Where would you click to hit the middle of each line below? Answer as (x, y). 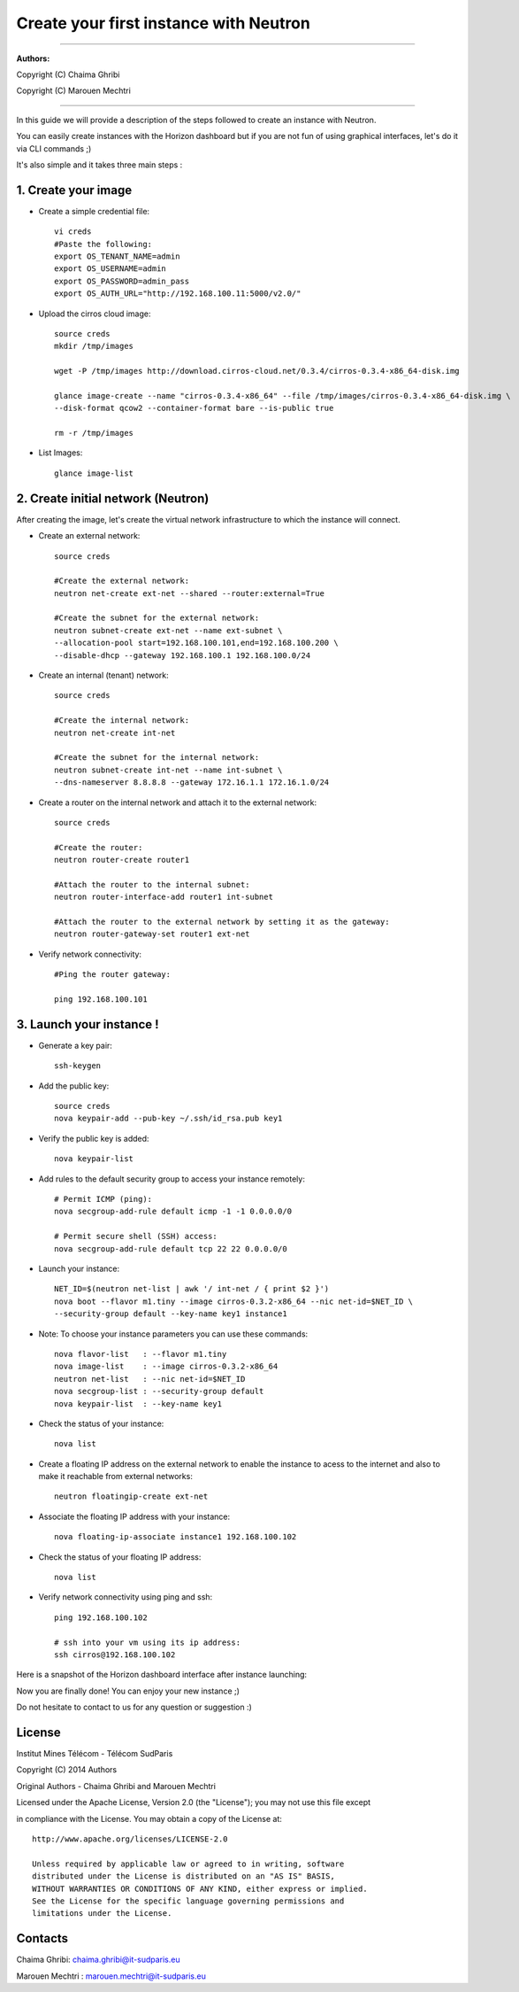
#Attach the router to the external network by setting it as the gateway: (222, 922)
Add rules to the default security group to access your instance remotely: (172, 1179)
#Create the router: (99, 847)
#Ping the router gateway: (113, 975)
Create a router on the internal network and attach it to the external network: (178, 802)
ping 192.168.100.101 (101, 1000)
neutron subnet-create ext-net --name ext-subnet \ (168, 630)
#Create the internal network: (122, 721)
